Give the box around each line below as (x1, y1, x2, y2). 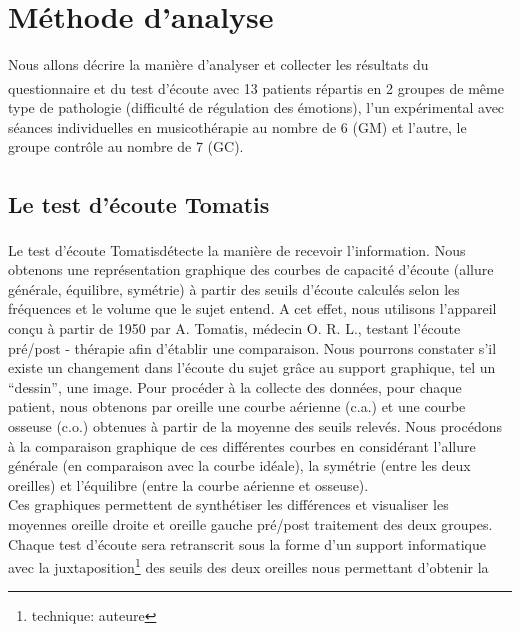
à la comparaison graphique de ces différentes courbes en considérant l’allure (8, 435, 476, 456)
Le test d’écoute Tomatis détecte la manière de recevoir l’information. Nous (8, 239, 466, 260)
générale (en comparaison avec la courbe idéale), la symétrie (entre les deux (8, 455, 471, 476)
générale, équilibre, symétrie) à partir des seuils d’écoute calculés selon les (8, 278, 460, 299)
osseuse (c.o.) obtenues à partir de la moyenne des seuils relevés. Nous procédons (8, 415, 502, 436)
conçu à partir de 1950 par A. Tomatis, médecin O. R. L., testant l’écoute (8, 317, 461, 338)
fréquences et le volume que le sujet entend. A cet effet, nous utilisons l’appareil (8, 298, 497, 319)
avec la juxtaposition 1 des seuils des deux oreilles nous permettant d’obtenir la (8, 554, 489, 577)
